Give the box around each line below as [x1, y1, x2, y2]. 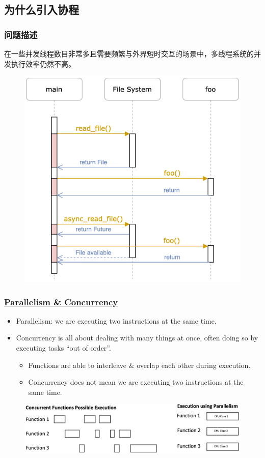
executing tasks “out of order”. [16, 342, 111, 353]
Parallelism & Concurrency [4, 295, 118, 308]
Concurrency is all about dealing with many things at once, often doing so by [16, 332, 258, 343]
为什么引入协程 [4, 2, 79, 17]
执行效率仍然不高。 [11, 58, 75, 69]
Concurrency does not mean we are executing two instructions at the [28, 377, 244, 387]
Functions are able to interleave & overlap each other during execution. [28, 359, 251, 370]
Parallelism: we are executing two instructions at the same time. [16, 315, 217, 326]
